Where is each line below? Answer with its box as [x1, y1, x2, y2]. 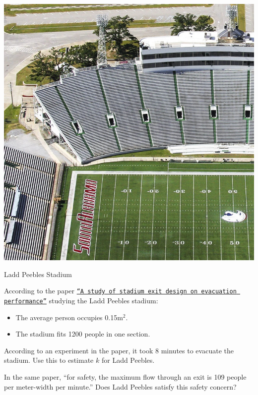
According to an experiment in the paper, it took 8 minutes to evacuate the [4, 345, 234, 355]
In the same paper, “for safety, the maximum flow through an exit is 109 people [4, 372, 247, 382]
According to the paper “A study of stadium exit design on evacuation [4, 285, 237, 296]
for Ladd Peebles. [101, 355, 155, 365]
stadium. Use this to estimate [4, 355, 94, 365]
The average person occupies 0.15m [15, 312, 123, 322]
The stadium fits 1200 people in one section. [15, 329, 150, 339]
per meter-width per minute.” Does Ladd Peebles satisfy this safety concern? [4, 381, 237, 392]
